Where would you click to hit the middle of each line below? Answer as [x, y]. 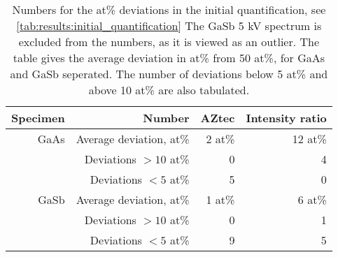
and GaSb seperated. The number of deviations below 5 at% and [169, 74]
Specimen [38, 118]
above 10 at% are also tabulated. [169, 90]
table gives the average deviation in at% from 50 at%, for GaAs [169, 58]
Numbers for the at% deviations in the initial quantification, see [169, 9]
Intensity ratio [286, 118]
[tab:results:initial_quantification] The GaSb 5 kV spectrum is [169, 25]
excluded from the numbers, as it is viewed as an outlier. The [169, 42]
